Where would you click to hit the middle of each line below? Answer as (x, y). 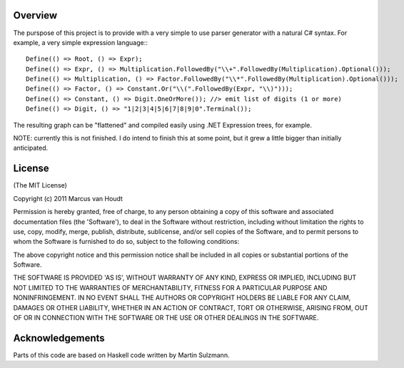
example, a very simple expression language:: (80, 42)
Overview (35, 15)
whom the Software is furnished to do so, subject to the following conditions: (126, 242)
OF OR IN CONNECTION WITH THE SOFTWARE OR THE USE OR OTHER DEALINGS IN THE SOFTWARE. (166, 318)
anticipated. (31, 148)
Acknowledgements (59, 338)
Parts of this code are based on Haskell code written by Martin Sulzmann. (121, 355)
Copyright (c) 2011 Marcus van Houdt (68, 198)
